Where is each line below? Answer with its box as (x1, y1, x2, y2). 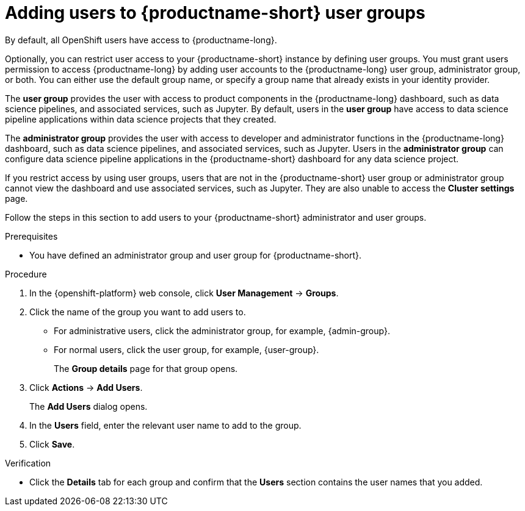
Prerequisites (5, 230, 58, 241)
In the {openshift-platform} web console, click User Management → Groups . (29, 287, 339, 298)
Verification (5, 457, 51, 468)
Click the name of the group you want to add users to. (29, 306, 246, 317)
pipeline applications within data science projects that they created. (5, 113, 277, 124)
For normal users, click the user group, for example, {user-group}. (54, 344, 319, 355)
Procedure (5, 268, 47, 279)
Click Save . (29, 438, 75, 449)
